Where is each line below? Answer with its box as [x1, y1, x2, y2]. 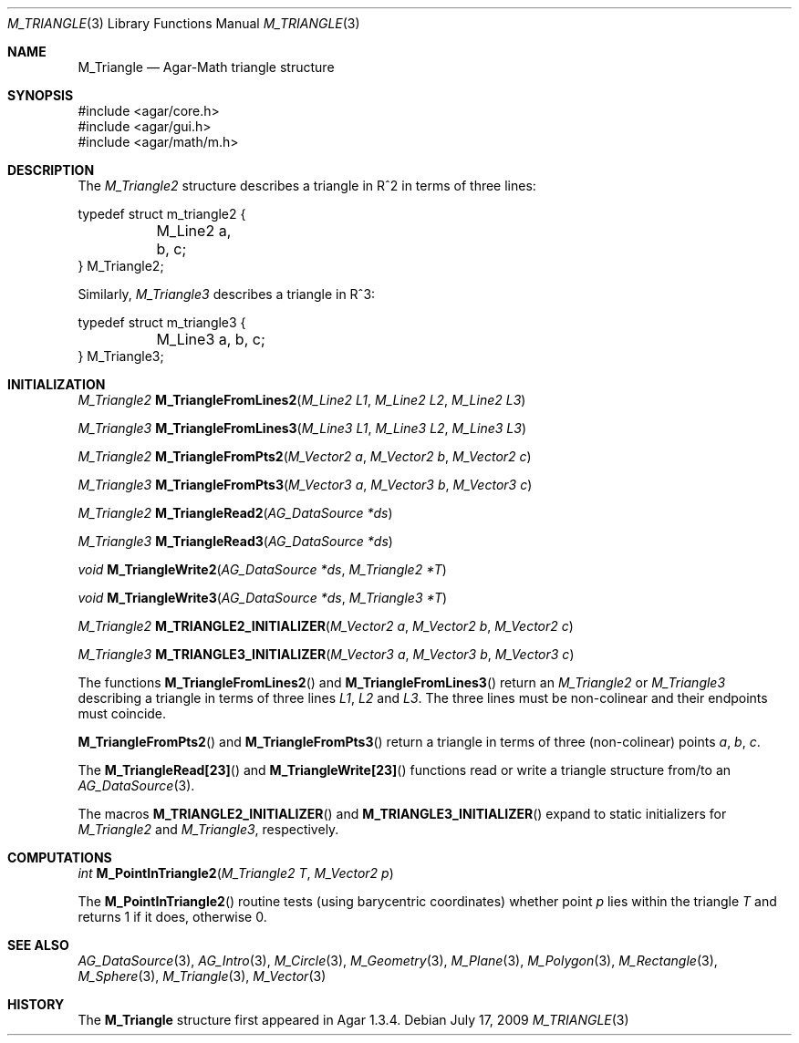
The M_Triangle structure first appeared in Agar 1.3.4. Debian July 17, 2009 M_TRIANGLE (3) [78, 1012, 629, 1028]
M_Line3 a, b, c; [156, 330, 265, 348]
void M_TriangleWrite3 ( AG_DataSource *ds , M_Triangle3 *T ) [78, 590, 448, 605]
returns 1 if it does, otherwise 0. [78, 909, 267, 924]
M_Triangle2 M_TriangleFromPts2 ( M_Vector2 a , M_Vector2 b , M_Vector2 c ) [78, 449, 532, 464]
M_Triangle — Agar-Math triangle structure [78, 59, 335, 75]
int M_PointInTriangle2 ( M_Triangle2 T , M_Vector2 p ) [78, 865, 394, 881]
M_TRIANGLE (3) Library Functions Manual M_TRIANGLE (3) [7, 15, 360, 31]
